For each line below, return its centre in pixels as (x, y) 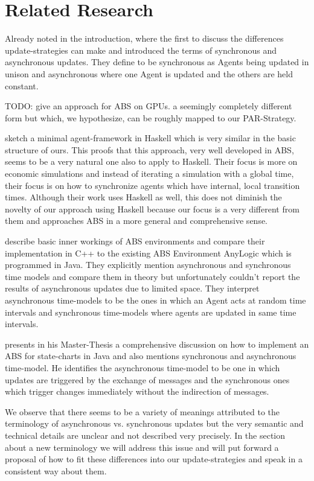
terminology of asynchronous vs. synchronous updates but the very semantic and (154, 423)
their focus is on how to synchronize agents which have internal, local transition (152, 185)
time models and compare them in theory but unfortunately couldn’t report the (152, 276)
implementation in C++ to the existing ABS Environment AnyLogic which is (148, 253)
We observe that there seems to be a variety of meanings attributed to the (143, 411)
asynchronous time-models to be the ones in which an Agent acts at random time (155, 300)
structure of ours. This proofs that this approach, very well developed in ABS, (149, 149)
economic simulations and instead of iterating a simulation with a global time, (149, 174)
